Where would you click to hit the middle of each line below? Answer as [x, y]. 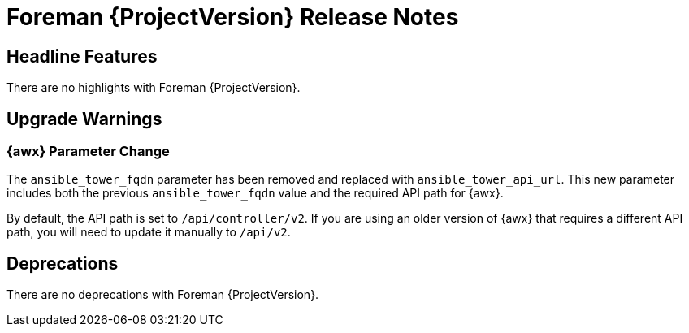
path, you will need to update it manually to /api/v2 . [149, 232]
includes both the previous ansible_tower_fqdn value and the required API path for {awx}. [255, 193]
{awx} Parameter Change [88, 151]
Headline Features [82, 56]
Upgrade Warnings [84, 119]
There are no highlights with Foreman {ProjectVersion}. [154, 88]
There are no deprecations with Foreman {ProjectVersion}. [163, 295]
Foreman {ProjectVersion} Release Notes [233, 17]
